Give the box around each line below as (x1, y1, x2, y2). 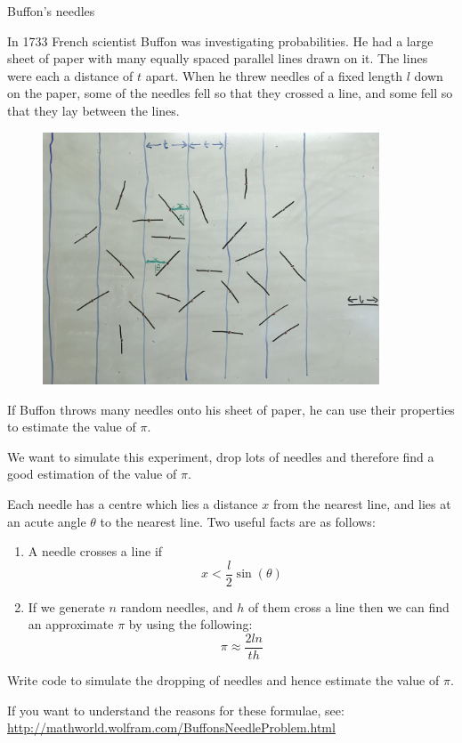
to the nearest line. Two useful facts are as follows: (100, 512, 376, 530)
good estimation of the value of (7, 464, 177, 483)
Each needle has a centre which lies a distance (7, 494, 258, 513)
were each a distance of (7, 66, 134, 85)
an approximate (28, 615, 114, 634)
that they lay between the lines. (7, 101, 180, 119)
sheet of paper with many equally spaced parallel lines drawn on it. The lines (7, 49, 428, 68)
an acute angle (7, 512, 86, 530)
